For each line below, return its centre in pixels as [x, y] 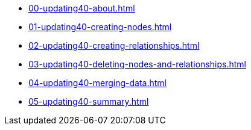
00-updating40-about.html [82, 8]
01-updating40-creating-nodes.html [100, 27]
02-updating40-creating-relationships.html [114, 45]
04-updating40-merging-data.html [97, 83]
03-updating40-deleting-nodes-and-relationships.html [137, 64]
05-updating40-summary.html [89, 101]
